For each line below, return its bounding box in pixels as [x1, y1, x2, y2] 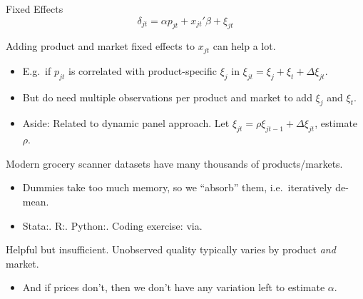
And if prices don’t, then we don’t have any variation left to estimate [22, 280, 325, 295]
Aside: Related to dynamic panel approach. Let [22, 116, 230, 131]
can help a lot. [213, 39, 276, 54]
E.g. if [22, 63, 51, 78]
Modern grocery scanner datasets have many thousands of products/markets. [6, 156, 343, 171]
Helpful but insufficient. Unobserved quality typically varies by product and [6, 242, 336, 257]
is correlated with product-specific [68, 63, 217, 78]
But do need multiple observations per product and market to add [22, 89, 312, 104]
